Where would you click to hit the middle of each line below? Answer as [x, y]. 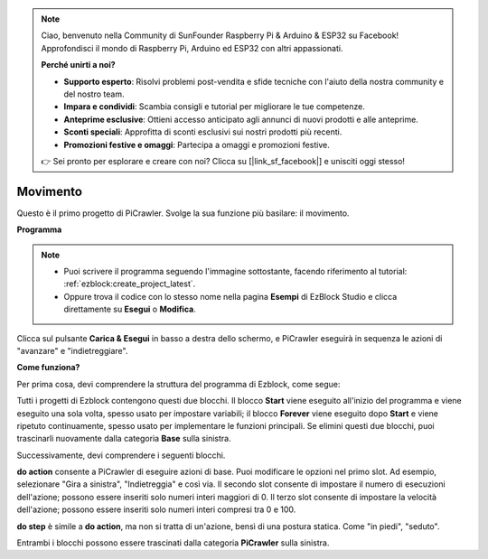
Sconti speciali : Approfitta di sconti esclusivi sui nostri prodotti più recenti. [203, 132]
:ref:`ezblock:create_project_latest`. [130, 284]
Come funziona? [48, 368]
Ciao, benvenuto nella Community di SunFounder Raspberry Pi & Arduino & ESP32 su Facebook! [220, 35]
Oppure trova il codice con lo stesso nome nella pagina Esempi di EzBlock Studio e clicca [230, 296]
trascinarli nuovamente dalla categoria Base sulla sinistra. [124, 439]
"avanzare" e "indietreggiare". [72, 350]
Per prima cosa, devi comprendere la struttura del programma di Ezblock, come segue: [178, 384]
